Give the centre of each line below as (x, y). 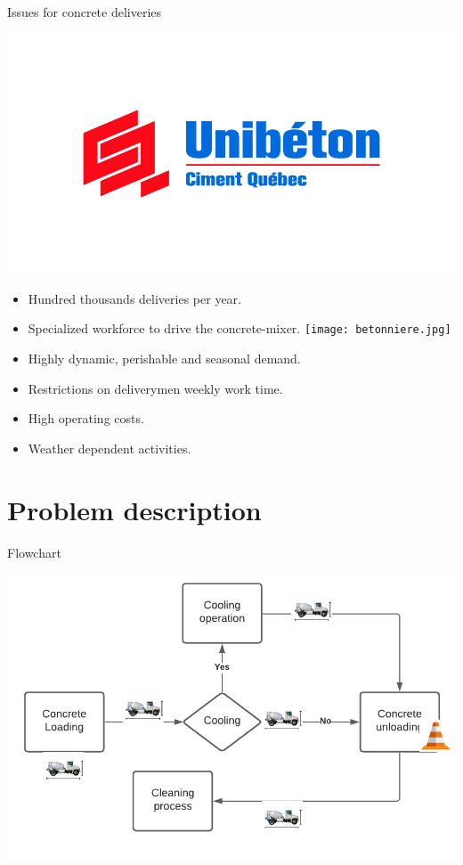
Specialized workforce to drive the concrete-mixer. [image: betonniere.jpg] (240, 328)
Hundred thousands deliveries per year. (134, 298)
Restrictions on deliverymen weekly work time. (155, 388)
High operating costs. (86, 418)
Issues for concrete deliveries (85, 12)
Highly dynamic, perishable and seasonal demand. (164, 359)
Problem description (134, 509)
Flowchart (34, 552)
